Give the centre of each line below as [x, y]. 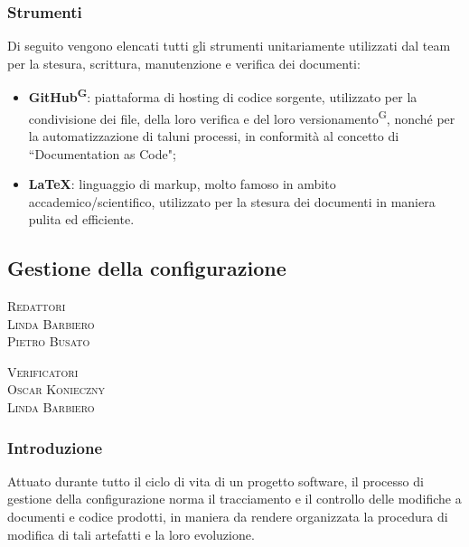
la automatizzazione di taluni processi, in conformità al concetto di [214, 135]
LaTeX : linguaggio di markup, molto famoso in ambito [182, 184]
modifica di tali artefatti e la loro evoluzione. [131, 534]
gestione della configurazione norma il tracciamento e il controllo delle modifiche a [234, 499]
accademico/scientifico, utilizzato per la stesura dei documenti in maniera [232, 201]
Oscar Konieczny [56, 389]
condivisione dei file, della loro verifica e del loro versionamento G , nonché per [242, 117]
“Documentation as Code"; [102, 153]
